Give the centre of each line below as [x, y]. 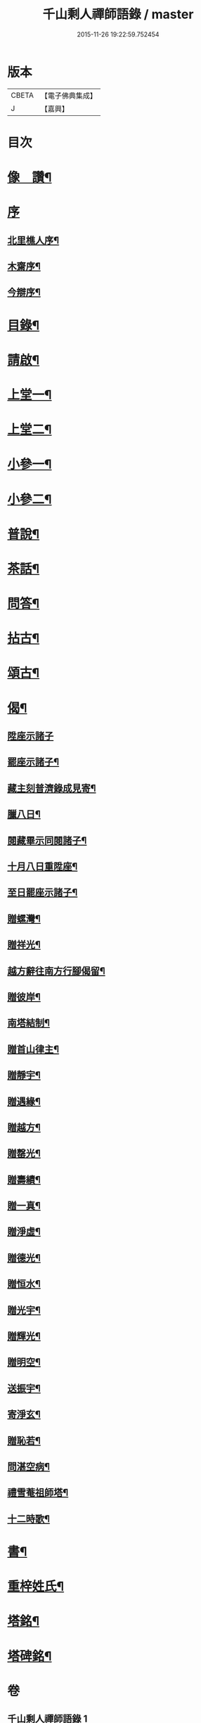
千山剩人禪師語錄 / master [118, 14]
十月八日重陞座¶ [43, 866]
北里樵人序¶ [33, 240]
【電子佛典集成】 [69, 96]
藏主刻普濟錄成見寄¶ [52, 788]
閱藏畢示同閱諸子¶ [47, 840]
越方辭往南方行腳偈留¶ [56, 971]
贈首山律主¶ [33, 1049]
